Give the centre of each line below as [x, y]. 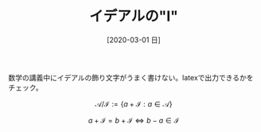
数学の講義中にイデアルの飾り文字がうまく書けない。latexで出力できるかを [131, 77]
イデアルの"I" [134, 16]
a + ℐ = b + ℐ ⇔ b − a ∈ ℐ [134, 120]
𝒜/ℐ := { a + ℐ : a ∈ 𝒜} [134, 103]
